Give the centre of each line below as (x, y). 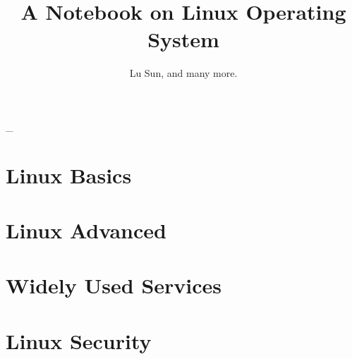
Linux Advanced (86, 230)
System (183, 39)
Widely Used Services (114, 285)
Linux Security (79, 340)
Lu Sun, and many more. (183, 73)
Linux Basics (69, 175)
